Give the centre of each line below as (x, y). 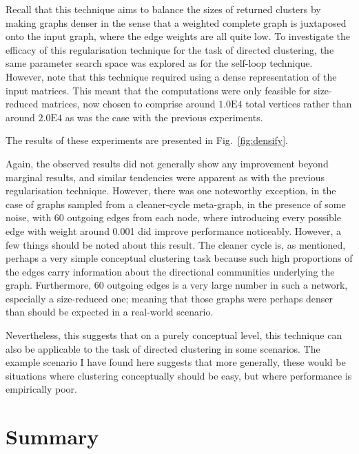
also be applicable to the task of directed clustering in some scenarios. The (163, 348)
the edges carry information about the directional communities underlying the (170, 271)
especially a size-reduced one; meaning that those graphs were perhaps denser (170, 298)
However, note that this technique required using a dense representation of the (171, 76)
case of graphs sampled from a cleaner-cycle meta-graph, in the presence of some (176, 204)
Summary (52, 436)
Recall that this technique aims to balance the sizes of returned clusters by (163, 9)
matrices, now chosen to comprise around (129, 104)
